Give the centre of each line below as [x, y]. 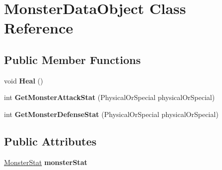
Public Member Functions [72, 59]
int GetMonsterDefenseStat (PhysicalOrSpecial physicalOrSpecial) [111, 114]
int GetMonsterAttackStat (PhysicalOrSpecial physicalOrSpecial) [110, 97]
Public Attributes [50, 141]
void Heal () [24, 80]
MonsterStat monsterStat [46, 162]
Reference [39, 28]
